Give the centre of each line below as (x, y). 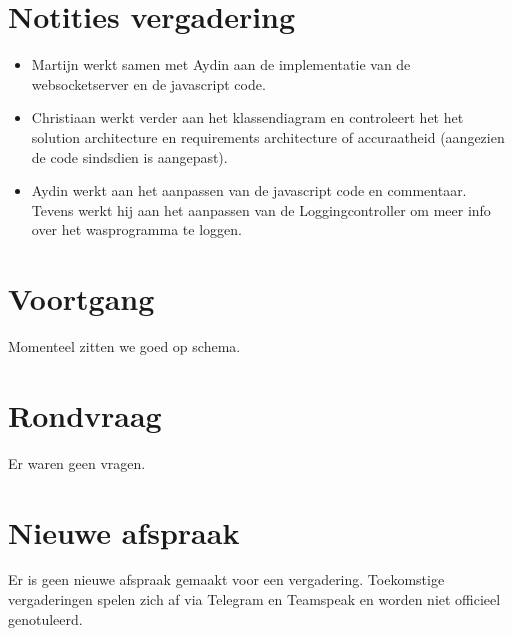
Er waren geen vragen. (77, 462)
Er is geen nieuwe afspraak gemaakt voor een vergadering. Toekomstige (226, 579)
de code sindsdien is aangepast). (129, 156)
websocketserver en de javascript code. (148, 83)
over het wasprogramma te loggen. (136, 229)
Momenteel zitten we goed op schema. (124, 346)
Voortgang (81, 298)
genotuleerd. (45, 618)
